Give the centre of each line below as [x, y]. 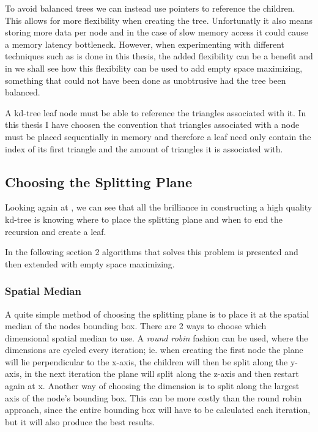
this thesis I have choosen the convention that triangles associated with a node [152, 125]
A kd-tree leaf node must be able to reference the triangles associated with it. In [156, 112]
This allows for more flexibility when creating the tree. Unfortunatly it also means [159, 20]
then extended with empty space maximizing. [90, 263]
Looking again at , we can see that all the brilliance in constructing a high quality [159, 207]
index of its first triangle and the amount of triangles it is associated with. [144, 148]
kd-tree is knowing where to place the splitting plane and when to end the [144, 219]
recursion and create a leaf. [56, 231]
